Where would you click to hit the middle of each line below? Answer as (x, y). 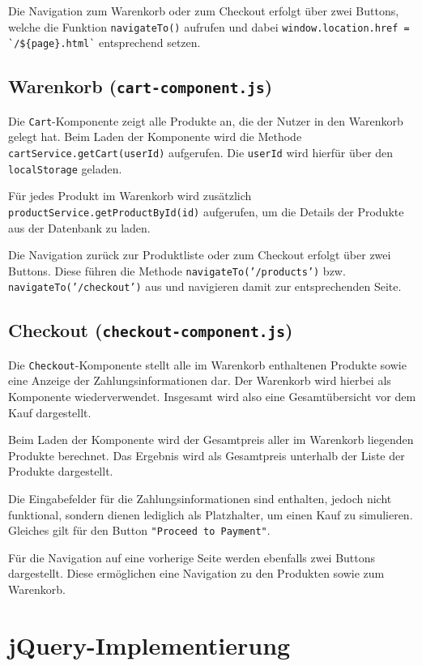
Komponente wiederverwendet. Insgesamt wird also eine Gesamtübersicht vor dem (212, 397)
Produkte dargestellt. (61, 471)
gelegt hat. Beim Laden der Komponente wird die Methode (155, 137)
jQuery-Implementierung (149, 645)
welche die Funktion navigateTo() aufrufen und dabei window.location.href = (209, 26)
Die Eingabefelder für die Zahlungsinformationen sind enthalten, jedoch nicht (200, 498)
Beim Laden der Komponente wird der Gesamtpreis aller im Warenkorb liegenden (211, 440)
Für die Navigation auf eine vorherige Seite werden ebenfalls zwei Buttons (192, 557)
